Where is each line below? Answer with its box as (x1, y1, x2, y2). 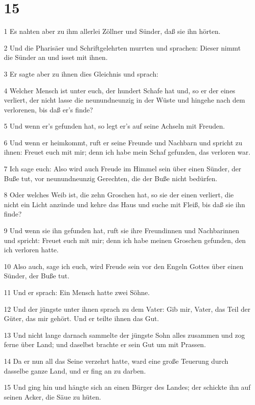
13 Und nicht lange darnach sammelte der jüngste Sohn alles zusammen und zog (4, 329, 245, 340)
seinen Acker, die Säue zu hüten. (4, 391, 101, 402)
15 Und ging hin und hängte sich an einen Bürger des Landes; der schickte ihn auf (4, 382, 251, 392)
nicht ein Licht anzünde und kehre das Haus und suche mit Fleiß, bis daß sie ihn (4, 199, 245, 209)
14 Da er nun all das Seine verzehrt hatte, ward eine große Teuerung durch (4, 355, 229, 366)
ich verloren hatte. (4, 244, 59, 255)
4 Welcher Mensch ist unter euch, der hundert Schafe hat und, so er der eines (4, 85, 235, 95)
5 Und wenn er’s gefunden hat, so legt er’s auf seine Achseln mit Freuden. (4, 121, 225, 131)
